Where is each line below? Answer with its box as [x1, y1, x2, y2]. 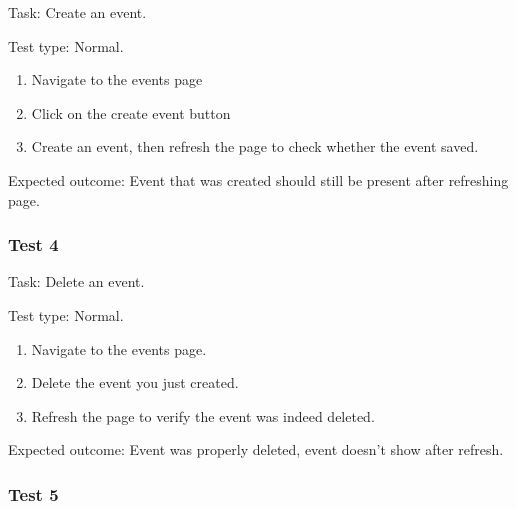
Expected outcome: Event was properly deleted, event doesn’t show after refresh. [8, 439, 504, 460]
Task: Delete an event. [8, 271, 145, 292]
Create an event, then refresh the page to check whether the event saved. [31, 136, 479, 157]
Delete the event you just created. [31, 372, 239, 393]
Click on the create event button [31, 102, 231, 123]
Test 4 [8, 232, 59, 257]
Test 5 [8, 481, 59, 506]
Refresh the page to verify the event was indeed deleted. [31, 405, 375, 426]
